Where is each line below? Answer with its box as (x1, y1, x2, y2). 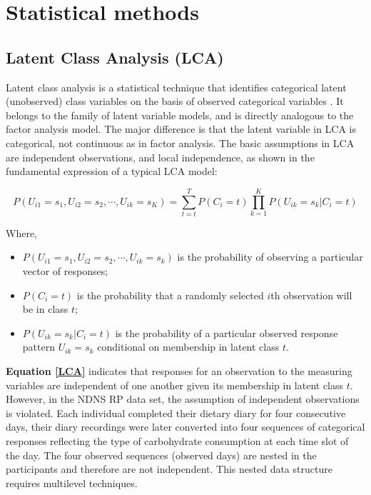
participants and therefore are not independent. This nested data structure (6, 461, 332, 476)
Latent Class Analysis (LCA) (6, 46, 224, 68)
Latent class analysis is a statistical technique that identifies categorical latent (6, 79, 347, 94)
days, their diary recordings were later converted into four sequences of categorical (6, 419, 365, 434)
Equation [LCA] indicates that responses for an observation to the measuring (6, 364, 352, 379)
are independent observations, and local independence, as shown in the (6, 149, 315, 164)
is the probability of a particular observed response (115, 325, 338, 340)
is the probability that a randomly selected (76, 287, 264, 302)
